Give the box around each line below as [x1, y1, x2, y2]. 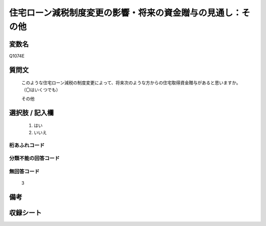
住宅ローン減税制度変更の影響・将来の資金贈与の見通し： [9, 7, 242, 18]
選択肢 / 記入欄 [9, 108, 54, 117]
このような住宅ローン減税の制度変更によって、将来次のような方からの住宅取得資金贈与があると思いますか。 [21, 80, 241, 86]
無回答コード [9, 168, 40, 175]
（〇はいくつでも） [21, 87, 61, 93]
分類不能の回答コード [9, 155, 60, 162]
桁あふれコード [9, 142, 45, 149]
